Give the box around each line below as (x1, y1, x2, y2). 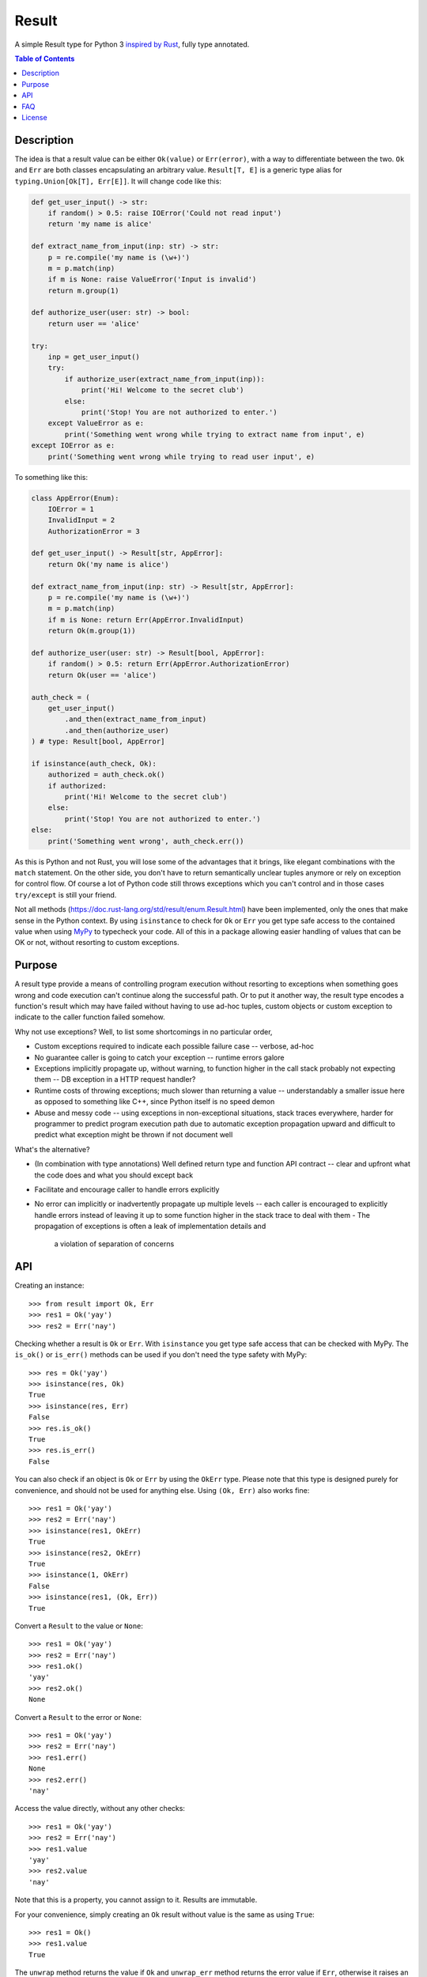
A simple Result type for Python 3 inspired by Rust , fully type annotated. (14, 40, 250, 49)
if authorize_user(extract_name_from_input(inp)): (64, 374, 265, 384)
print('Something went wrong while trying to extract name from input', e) (64, 429, 365, 439)
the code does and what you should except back (34, 1170, 194, 1180)
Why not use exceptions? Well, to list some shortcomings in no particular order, (14, 1026, 273, 1036)
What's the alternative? (14, 1144, 90, 1154)
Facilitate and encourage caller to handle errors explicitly (34, 1185, 220, 1194)
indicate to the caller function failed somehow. (14, 1012, 165, 1022)
